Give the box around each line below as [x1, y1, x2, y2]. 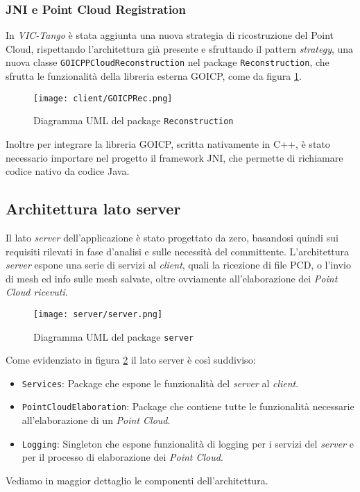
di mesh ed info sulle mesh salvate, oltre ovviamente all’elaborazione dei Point [6, 271, 338, 285]
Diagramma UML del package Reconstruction [33, 113, 234, 128]
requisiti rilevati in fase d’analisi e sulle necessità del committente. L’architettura [6, 244, 350, 258]
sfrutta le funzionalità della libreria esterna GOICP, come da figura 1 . [6, 69, 302, 83]
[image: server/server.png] [33, 309, 163, 319]
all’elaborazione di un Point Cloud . [22, 413, 171, 427]
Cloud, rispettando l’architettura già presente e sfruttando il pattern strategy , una [6, 41, 354, 56]
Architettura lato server [6, 198, 181, 219]
